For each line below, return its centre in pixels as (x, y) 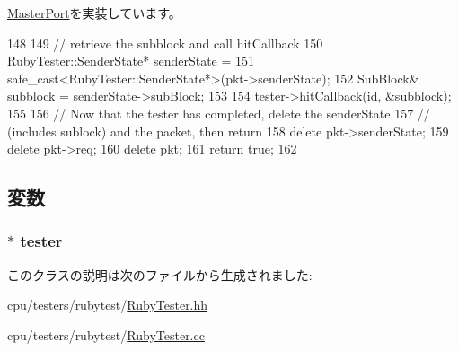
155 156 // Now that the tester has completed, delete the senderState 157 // (219, 113)
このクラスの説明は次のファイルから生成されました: (160, 274)
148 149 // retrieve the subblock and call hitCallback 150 (165, 43)
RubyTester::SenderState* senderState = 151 (131, 61)
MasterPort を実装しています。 (94, 13)
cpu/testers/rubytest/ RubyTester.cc (106, 334)
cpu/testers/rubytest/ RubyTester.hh (108, 305)
